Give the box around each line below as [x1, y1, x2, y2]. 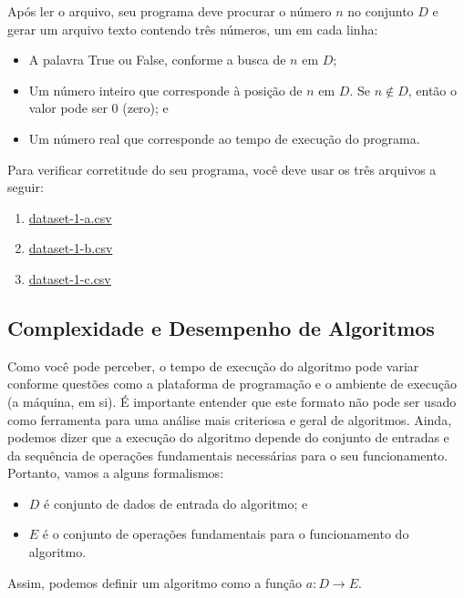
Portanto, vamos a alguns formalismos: [7, 463, 224, 482]
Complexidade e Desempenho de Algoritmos [7, 313, 435, 341]
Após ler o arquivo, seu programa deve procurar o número [7, 2, 332, 20]
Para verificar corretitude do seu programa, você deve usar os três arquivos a [7, 159, 437, 178]
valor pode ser [28, 98, 108, 117]
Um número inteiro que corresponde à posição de [28, 80, 303, 99]
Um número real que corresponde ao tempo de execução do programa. [28, 128, 420, 147]
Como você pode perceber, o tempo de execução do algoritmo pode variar [7, 356, 419, 375]
